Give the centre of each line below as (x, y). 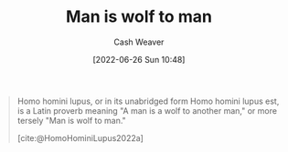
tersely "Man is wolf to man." (72, 120)
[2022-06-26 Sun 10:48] (139, 59)
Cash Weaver (139, 42)
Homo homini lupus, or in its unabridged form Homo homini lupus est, (148, 101)
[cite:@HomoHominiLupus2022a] (80, 137)
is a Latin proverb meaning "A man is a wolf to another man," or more (147, 110)
